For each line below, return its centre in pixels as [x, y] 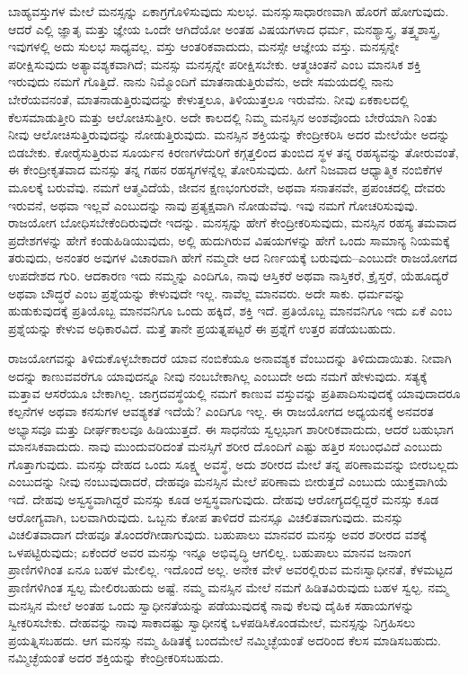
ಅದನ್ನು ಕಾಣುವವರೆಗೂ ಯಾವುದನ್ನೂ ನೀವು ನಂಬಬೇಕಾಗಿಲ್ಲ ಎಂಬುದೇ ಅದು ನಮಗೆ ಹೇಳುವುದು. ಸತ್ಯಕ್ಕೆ [218, 375]
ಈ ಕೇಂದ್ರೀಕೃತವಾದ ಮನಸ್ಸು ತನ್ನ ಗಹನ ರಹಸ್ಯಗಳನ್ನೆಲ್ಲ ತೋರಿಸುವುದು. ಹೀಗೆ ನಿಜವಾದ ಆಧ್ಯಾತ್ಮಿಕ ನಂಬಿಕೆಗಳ [225, 169]
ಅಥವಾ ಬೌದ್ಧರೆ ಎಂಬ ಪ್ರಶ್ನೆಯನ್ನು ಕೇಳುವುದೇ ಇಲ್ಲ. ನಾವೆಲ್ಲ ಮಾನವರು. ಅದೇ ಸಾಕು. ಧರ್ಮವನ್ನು [207, 293]
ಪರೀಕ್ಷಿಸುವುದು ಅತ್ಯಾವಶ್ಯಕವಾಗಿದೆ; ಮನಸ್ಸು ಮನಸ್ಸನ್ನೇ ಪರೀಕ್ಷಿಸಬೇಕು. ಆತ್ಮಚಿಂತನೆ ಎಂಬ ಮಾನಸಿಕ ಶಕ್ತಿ [215, 63]
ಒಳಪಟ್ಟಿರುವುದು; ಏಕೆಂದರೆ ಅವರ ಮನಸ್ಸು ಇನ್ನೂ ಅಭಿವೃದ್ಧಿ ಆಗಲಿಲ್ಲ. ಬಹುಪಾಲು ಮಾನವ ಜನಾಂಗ [210, 551]
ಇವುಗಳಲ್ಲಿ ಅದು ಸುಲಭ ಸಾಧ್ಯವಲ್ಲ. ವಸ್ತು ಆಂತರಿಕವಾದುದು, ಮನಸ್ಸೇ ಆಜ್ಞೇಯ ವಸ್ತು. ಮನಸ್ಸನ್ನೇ [203, 46]
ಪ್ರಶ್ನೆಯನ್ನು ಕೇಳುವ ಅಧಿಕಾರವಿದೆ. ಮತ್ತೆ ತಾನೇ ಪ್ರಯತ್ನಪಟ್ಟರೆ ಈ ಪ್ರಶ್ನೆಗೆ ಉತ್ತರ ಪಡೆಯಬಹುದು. [202, 328]
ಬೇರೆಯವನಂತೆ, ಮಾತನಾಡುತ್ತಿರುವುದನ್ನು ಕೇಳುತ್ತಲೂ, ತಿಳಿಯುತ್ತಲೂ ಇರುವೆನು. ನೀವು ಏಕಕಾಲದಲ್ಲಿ [208, 98]
